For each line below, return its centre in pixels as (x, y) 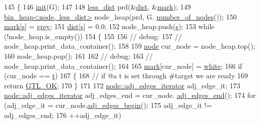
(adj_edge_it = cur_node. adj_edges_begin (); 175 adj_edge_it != (108, 105)
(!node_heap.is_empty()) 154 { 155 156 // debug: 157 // (93, 36)
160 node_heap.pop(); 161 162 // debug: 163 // (79, 55)
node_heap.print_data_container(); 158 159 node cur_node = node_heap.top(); (130, 46)
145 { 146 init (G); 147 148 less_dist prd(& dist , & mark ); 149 (97, 7)
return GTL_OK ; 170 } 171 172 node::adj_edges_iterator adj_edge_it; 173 (122, 85)
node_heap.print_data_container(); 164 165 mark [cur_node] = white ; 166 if (123, 66)
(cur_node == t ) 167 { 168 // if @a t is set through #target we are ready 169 (126, 76)
